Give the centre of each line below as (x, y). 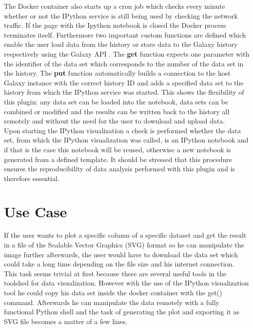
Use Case (36, 212)
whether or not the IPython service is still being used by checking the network (121, 15)
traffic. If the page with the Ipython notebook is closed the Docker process (115, 25)
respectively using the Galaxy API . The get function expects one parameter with (127, 53)
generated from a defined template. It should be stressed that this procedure (118, 159)
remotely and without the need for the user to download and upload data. (115, 121)
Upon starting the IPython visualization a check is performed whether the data (122, 130)
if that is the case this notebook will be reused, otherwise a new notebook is (117, 149)
